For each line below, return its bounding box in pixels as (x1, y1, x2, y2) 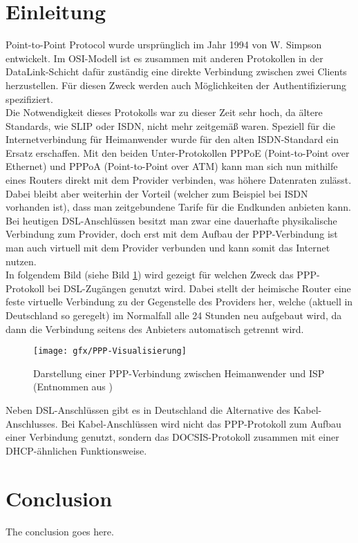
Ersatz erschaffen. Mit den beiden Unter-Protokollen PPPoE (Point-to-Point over (6, 145, 350, 160)
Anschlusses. (6, 416, 58, 430)
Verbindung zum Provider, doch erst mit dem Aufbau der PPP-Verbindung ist (6, 227, 338, 241)
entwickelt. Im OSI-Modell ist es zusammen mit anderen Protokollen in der (6, 50, 323, 65)
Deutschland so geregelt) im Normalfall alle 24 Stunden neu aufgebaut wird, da (6, 308, 342, 322)
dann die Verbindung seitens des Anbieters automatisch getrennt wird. (6, 321, 304, 336)
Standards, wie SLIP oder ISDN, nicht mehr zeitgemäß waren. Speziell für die (6, 118, 335, 133)
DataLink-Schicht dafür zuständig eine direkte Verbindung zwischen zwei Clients (6, 64, 347, 79)
